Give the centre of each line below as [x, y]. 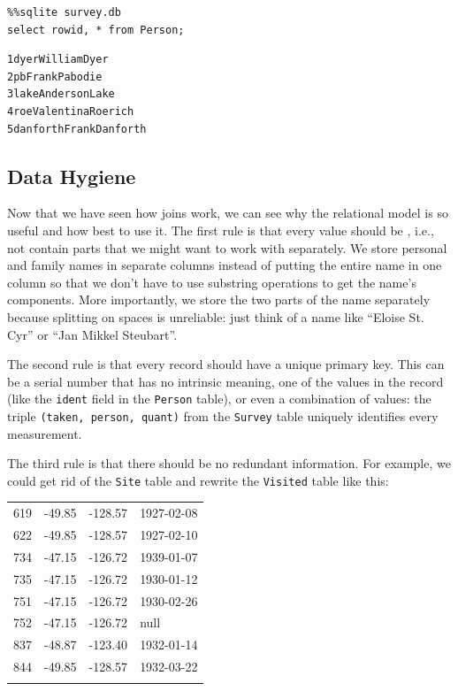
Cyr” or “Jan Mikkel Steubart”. [92, 334]
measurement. [45, 433]
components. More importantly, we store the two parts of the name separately [219, 299]
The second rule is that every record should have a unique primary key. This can [226, 364]
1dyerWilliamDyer [58, 60]
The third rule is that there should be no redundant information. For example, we [229, 463]
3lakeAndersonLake [61, 94]
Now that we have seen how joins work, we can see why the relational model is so [228, 213]
